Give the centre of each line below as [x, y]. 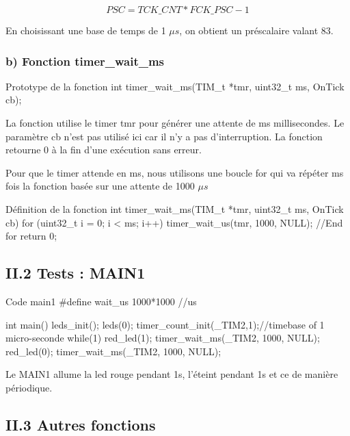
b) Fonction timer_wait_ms [85, 61]
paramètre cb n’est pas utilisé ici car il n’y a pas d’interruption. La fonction [164, 136]
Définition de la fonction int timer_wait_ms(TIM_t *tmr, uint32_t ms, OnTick [175, 208]
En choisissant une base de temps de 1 [86, 30]
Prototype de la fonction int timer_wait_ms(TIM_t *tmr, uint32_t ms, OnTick [175, 86]
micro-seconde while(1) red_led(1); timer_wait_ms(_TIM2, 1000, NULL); [163, 338]
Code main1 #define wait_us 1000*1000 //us [101, 301]
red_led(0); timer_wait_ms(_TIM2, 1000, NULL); [113, 351]
